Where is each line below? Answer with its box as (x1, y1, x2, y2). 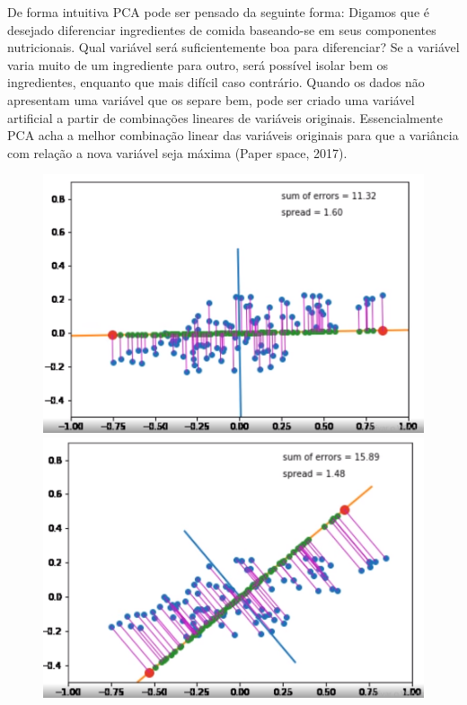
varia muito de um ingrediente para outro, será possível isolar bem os (7, 55, 389, 74)
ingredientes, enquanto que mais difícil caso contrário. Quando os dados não (7, 73, 425, 92)
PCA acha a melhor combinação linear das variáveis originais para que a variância (7, 126, 459, 145)
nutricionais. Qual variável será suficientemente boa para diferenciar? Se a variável (7, 38, 460, 57)
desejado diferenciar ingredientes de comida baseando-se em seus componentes (7, 20, 436, 39)
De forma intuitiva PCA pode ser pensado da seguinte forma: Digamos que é (7, 3, 429, 21)
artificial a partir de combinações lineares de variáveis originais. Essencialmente (7, 108, 444, 127)
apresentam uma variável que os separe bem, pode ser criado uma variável (7, 90, 415, 109)
